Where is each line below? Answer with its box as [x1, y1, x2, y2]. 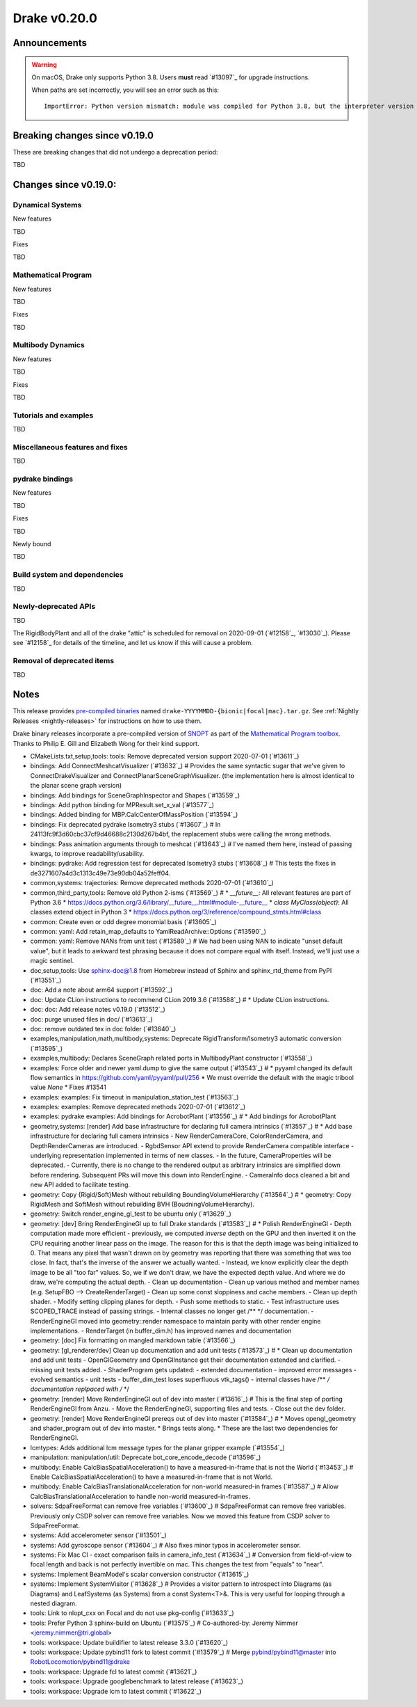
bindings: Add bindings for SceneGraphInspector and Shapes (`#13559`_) [30, 791, 240, 800]
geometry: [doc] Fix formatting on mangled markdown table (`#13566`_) [30, 1336, 236, 1344]
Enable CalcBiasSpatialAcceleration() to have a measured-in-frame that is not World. [30, 1472, 273, 1481]
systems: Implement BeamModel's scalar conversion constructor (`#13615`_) [30, 1570, 250, 1578]
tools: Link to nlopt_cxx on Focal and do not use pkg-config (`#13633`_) [30, 1609, 234, 1617]
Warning [31, 60, 57, 69]
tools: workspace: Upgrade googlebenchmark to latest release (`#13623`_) [30, 1677, 243, 1685]
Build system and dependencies [13, 570, 124, 580]
